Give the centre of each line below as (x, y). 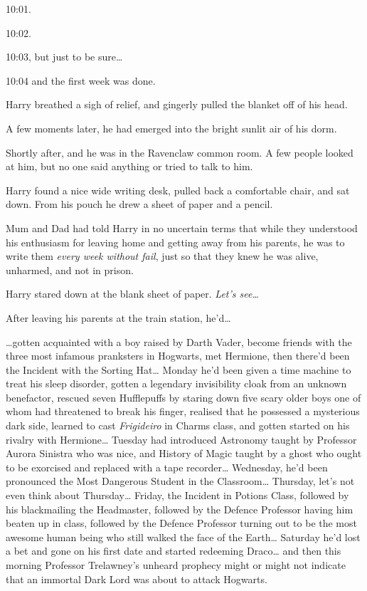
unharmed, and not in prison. (70, 270)
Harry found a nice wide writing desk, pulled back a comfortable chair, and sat (178, 190)
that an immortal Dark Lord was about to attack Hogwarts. (137, 579)
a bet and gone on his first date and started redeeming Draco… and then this (174, 551)
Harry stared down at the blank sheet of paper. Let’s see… (132, 294)
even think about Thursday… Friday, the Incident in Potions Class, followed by (177, 495)
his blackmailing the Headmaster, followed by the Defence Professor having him (180, 509)
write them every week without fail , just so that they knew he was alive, (162, 256)
